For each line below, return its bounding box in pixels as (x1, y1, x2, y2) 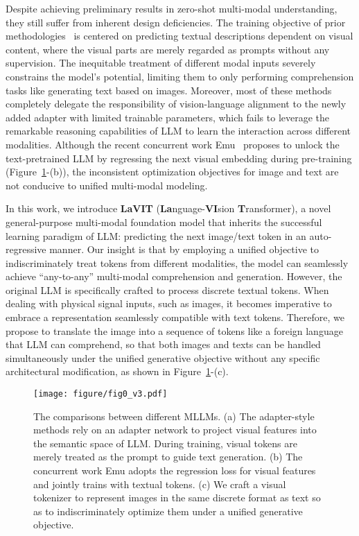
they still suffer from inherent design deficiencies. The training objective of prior (6, 15, 346, 29)
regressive (6, 242, 46, 257)
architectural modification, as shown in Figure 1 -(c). (6, 364, 229, 379)
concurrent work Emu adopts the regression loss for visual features (33, 463, 316, 478)
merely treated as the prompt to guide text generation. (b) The (33, 449, 303, 464)
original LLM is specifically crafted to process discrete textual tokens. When (6, 282, 329, 297)
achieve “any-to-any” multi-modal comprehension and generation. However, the (6, 269, 342, 284)
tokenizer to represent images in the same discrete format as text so (33, 490, 321, 505)
